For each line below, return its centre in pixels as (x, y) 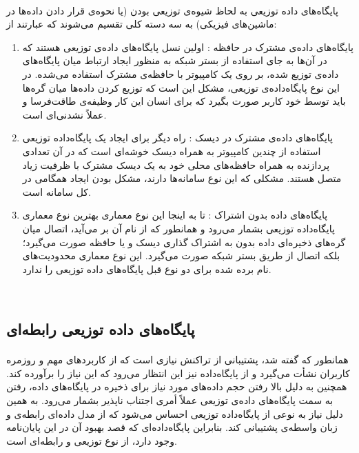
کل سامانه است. (57, 191)
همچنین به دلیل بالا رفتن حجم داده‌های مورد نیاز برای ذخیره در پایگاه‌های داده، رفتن (177, 386)
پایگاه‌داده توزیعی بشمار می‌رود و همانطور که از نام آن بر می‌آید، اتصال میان (178, 228)
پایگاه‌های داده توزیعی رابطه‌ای (101, 329)
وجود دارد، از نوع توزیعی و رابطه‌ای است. (92, 440)
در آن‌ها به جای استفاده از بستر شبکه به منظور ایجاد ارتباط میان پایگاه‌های (175, 60)
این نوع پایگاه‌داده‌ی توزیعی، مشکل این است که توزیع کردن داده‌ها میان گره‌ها (181, 87)
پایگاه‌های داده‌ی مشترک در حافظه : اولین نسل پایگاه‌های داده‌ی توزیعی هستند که (188, 47)
